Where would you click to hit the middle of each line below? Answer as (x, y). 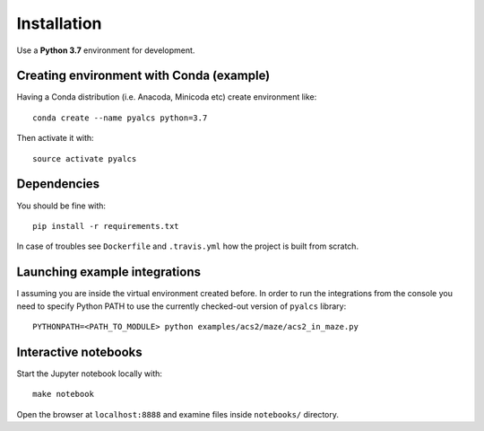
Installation (59, 23)
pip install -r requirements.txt (106, 226)
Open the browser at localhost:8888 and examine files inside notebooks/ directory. (178, 414)
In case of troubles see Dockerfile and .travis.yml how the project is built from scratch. (187, 246)
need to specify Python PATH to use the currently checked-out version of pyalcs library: (181, 306)
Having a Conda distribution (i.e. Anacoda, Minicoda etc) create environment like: (167, 97)
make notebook (63, 394)
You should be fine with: (61, 206)
